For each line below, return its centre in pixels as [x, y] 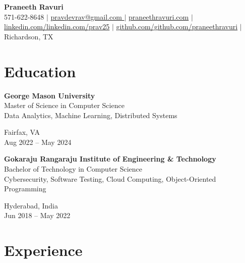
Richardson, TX [29, 36]
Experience [43, 250]
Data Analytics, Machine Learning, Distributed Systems [91, 115]
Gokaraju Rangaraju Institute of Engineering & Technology [110, 159]
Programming [25, 189]
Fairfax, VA [22, 132]
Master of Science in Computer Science [64, 105]
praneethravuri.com [159, 16]
